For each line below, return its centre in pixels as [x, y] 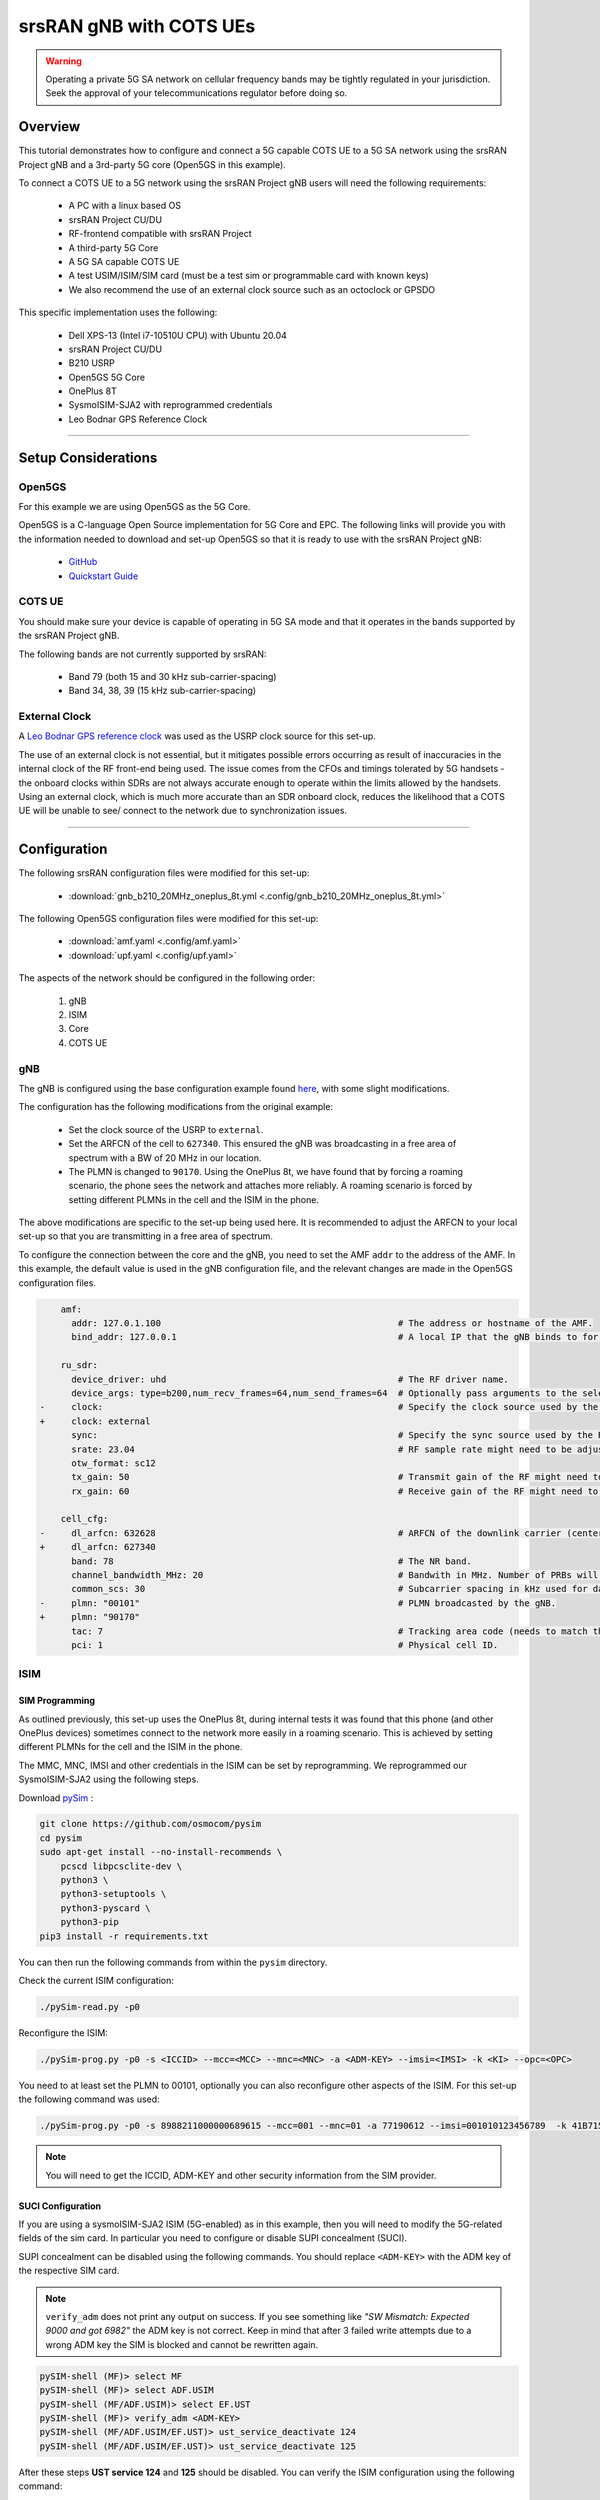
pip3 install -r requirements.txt [124, 1936]
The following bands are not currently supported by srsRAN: [142, 654]
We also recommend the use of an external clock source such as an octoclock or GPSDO [252, 289]
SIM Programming [56, 1701]
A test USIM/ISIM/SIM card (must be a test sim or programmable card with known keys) [248, 276]
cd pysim [61, 1838]
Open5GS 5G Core [106, 377]
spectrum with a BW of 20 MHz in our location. [165, 1157]
